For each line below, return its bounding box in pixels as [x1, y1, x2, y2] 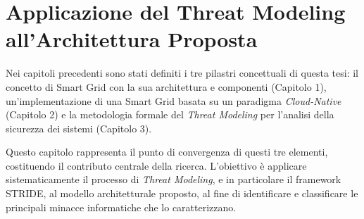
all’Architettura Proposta [6, 25, 258, 54]
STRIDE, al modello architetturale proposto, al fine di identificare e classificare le [6, 186, 358, 201]
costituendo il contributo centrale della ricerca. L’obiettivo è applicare [6, 158, 307, 173]
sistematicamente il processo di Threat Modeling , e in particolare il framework [6, 172, 341, 187]
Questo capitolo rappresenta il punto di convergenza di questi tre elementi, [6, 144, 328, 159]
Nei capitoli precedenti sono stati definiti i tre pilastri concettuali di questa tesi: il [6, 65, 359, 80]
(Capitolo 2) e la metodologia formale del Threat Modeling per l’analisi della [6, 107, 334, 122]
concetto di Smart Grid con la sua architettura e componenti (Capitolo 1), [6, 79, 327, 94]
